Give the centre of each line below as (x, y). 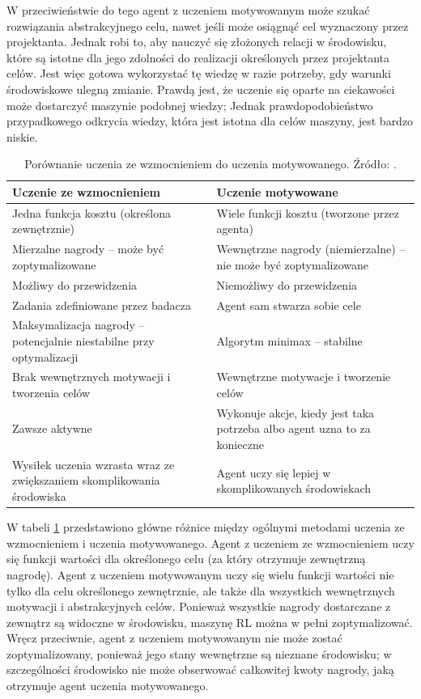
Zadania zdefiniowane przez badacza (102, 305)
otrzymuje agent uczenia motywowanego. (108, 686)
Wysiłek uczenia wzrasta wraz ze (94, 464)
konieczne (240, 444)
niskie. (22, 136)
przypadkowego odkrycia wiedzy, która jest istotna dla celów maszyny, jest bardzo (210, 121)
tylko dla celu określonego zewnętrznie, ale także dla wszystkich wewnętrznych (201, 590)
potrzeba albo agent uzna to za (293, 428)
